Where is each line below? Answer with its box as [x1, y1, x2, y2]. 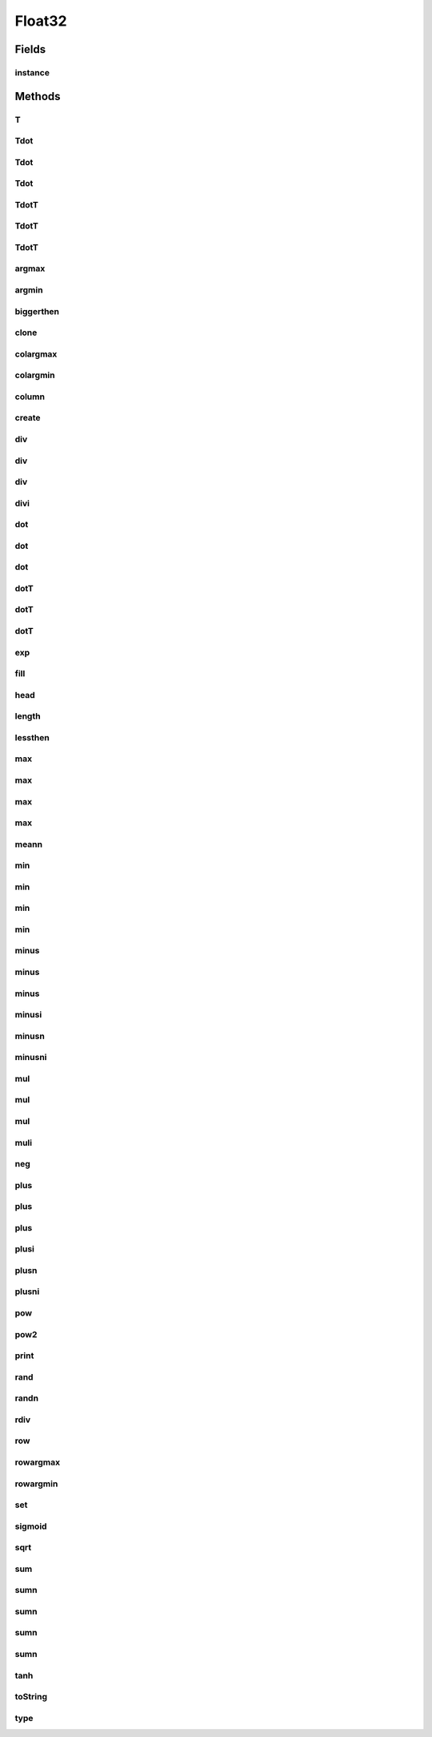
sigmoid [14, 1521, 47, 1532]
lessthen [14, 731, 50, 743]
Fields [14, 42, 46, 56]
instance [14, 66, 50, 78]
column [14, 391, 46, 402]
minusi [14, 1010, 42, 1021]
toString [14, 1691, 48, 1703]
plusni [14, 1286, 40, 1297]
